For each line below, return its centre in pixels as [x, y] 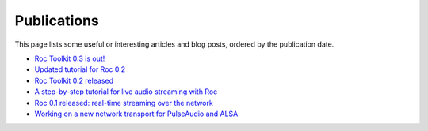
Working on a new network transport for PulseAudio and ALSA [136, 114]
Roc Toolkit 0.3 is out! [70, 58]
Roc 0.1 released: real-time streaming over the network [124, 103]
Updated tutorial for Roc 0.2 [80, 69]
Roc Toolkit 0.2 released [74, 80]
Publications [57, 21]
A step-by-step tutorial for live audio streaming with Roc [126, 92]
